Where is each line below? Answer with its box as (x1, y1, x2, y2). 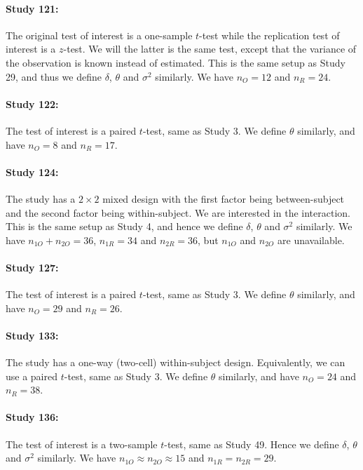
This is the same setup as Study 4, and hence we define (6, 219, 243, 234)
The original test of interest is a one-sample (6, 27, 193, 42)
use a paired (6, 368, 58, 383)
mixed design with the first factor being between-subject (102, 191, 345, 206)
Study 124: (6, 164, 59, 179)
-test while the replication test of (199, 27, 340, 42)
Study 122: (6, 96, 59, 111)
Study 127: (6, 260, 59, 274)
